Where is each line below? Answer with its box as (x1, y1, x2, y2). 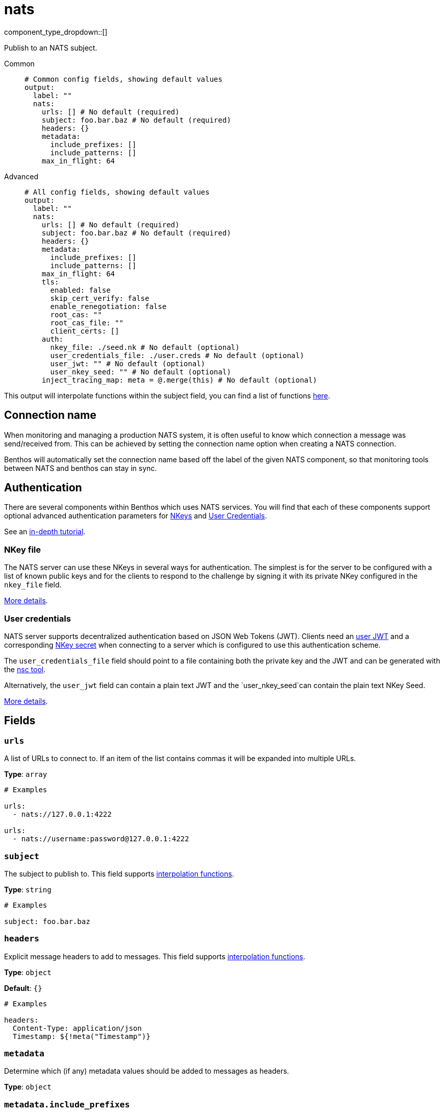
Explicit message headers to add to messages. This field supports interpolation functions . (4, 952, 306, 961)
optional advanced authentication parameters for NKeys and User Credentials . (4, 511, 267, 520)
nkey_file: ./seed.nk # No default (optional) (50, 343, 240, 351)
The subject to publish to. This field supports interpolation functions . (4, 869, 234, 878)
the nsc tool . (4, 665, 46, 674)
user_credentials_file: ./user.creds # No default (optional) (50, 351, 304, 360)
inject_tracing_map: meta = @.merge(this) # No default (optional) (41, 375, 317, 384)
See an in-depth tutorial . (4, 527, 86, 536)
